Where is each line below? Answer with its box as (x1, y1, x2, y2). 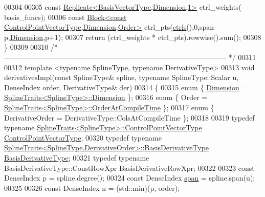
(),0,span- (186, 22, 216, 32)
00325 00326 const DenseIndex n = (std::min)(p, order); (4, 182, 180, 193)
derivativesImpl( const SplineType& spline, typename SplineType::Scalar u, (4, 72, 239, 83)
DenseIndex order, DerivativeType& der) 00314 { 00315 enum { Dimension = (4, 82, 248, 92)
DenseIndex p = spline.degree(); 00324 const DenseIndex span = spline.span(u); (4, 172, 255, 183)
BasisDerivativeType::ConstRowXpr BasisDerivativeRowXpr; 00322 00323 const (4, 162, 255, 173)
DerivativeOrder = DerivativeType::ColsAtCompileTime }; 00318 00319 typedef (4, 112, 255, 123)
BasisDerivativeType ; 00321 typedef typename (4, 152, 149, 163)
